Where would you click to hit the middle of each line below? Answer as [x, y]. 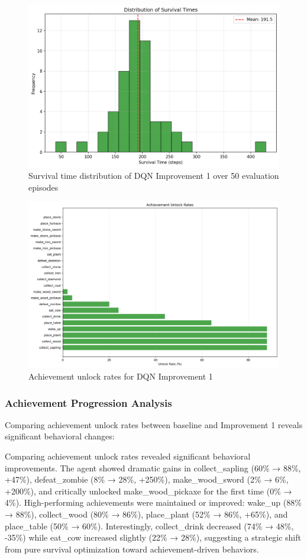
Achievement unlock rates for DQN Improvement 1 [121, 376]
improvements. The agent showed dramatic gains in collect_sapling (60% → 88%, [153, 468]
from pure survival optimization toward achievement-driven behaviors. [132, 549]
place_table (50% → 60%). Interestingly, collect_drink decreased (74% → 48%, [149, 526]
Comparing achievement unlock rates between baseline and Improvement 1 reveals [154, 424]
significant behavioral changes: [60, 436]
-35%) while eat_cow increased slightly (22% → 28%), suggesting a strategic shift [153, 537]
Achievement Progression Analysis [88, 402]
